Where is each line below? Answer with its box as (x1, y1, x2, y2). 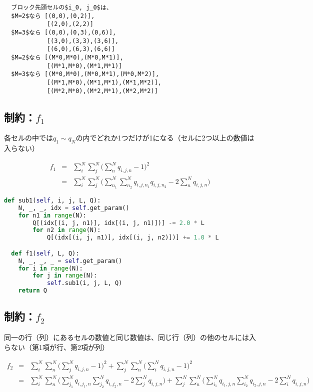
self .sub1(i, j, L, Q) (46, 279, 122, 287)
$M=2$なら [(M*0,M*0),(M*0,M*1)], (11, 53, 123, 61)
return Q (18, 287, 47, 294)
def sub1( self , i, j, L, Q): (4, 196, 101, 204)
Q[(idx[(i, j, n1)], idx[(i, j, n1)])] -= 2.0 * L (32, 219, 204, 226)
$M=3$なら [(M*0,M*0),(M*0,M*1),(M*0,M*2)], (11, 70, 159, 78)
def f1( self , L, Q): (11, 249, 79, 257)
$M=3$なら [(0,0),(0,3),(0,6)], (11, 28, 116, 36)
